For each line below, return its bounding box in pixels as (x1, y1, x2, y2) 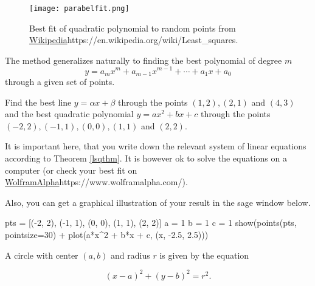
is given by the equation (159, 248, 249, 261)
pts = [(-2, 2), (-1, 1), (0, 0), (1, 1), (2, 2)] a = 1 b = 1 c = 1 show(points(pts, (5, 216, 297, 229)
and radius (111, 248, 150, 261)
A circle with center (5, 248, 78, 261)
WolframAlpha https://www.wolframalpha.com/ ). (5, 175, 188, 188)
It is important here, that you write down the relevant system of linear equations (5, 140, 306, 152)
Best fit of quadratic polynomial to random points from (29, 21, 236, 34)
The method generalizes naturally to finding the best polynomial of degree (5, 53, 282, 66)
